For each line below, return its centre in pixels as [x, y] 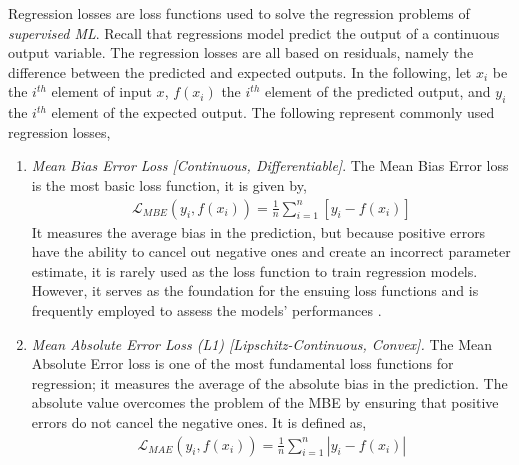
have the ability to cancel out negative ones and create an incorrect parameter [271, 251]
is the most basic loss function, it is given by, [169, 184]
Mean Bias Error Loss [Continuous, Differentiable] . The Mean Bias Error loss [270, 165]
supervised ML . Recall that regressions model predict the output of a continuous [254, 32]
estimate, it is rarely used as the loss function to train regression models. [254, 270]
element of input [101, 91]
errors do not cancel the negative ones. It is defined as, [199, 421]
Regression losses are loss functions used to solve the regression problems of [239, 13]
